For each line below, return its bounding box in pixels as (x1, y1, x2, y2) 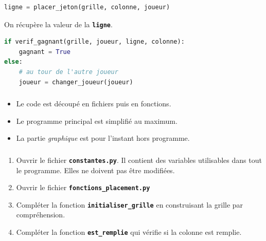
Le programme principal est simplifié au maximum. (16, 115, 178, 126)
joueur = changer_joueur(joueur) (19, 78, 133, 86)
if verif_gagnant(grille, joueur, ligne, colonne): (4, 38, 185, 46)
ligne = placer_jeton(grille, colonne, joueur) (4, 4, 170, 11)
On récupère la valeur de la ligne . (4, 18, 113, 29)
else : (4, 58, 23, 66)
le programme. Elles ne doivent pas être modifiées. (16, 164, 175, 175)
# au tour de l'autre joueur (19, 68, 118, 76)
